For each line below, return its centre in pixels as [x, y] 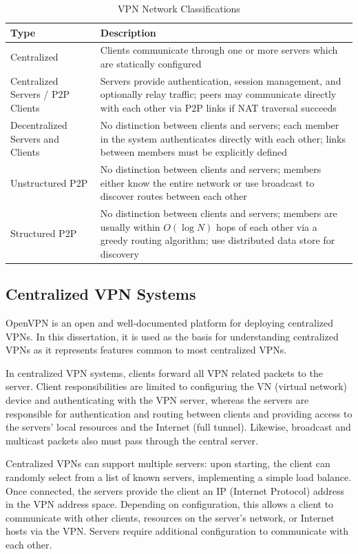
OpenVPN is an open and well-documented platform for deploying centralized [170, 323]
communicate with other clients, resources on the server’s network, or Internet [170, 517]
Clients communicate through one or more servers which [219, 50]
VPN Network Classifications [179, 8]
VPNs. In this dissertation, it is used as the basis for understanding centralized [172, 336]
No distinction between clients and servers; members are [219, 213]
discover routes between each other [173, 196]
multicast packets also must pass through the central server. [132, 440]
